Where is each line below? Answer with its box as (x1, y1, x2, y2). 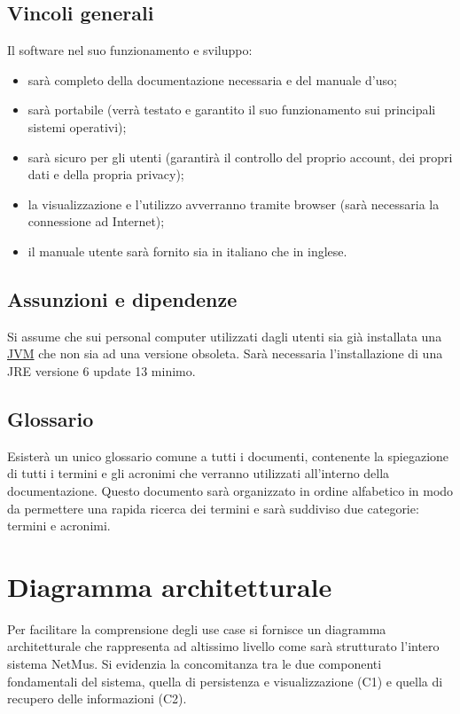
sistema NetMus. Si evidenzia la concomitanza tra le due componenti (7, 655, 382, 673)
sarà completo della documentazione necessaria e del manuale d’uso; (27, 70, 397, 89)
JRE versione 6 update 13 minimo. (7, 361, 196, 380)
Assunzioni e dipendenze (7, 285, 238, 312)
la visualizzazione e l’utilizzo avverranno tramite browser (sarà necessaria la (27, 194, 440, 213)
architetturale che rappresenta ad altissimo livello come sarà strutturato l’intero (7, 637, 440, 655)
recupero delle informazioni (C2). (7, 689, 187, 708)
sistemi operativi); (27, 117, 127, 136)
